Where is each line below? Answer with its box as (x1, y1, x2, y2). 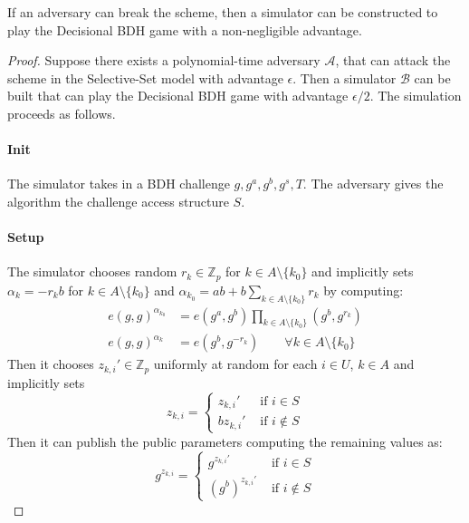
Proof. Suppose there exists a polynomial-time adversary (7, 51, 321, 70)
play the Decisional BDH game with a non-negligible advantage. (7, 20, 362, 39)
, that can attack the (335, 51, 451, 70)
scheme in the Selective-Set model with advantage (7, 68, 283, 87)
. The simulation (369, 86, 462, 105)
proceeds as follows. (7, 103, 116, 122)
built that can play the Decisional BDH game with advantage (7, 86, 349, 105)
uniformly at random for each (153, 354, 318, 373)
